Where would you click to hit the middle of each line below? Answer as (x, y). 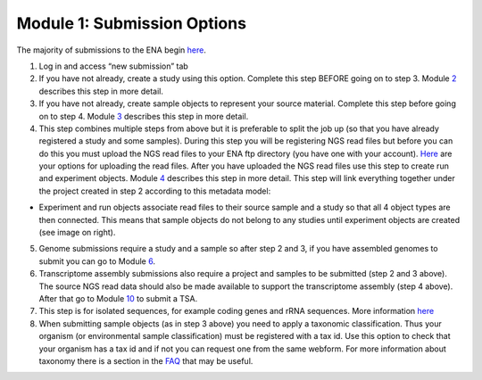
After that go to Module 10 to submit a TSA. (118, 298)
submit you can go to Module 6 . (97, 261)
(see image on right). (77, 233)
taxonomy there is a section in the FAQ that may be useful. (146, 360)
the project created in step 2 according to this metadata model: (155, 191)
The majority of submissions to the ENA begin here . (112, 50)
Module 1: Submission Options (132, 23)
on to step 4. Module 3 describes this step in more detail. (144, 116)
